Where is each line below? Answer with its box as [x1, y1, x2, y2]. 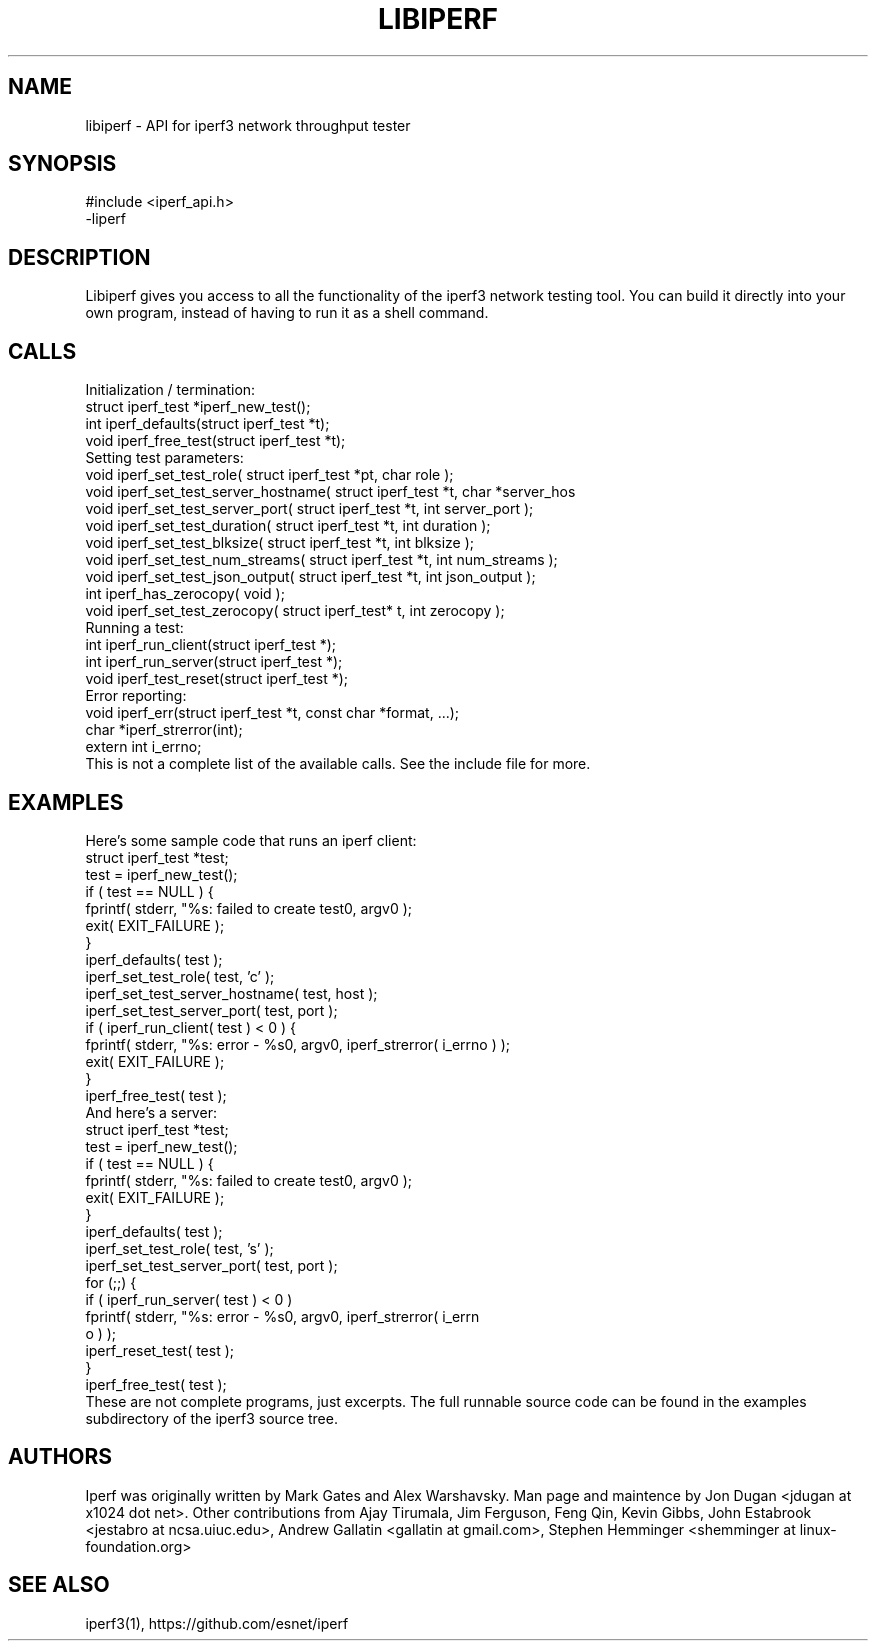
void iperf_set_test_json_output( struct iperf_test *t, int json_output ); [85, 568, 536, 586]
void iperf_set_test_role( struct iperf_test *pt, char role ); [85, 466, 454, 484]
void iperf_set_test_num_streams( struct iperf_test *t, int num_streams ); [85, 551, 558, 569]
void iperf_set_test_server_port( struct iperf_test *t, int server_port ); [85, 500, 534, 518]
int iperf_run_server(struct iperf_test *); [85, 653, 343, 671]
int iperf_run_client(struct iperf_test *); [85, 636, 337, 654]
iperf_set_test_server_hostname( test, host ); [85, 984, 378, 1002]
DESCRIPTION [8, 244, 151, 270]
